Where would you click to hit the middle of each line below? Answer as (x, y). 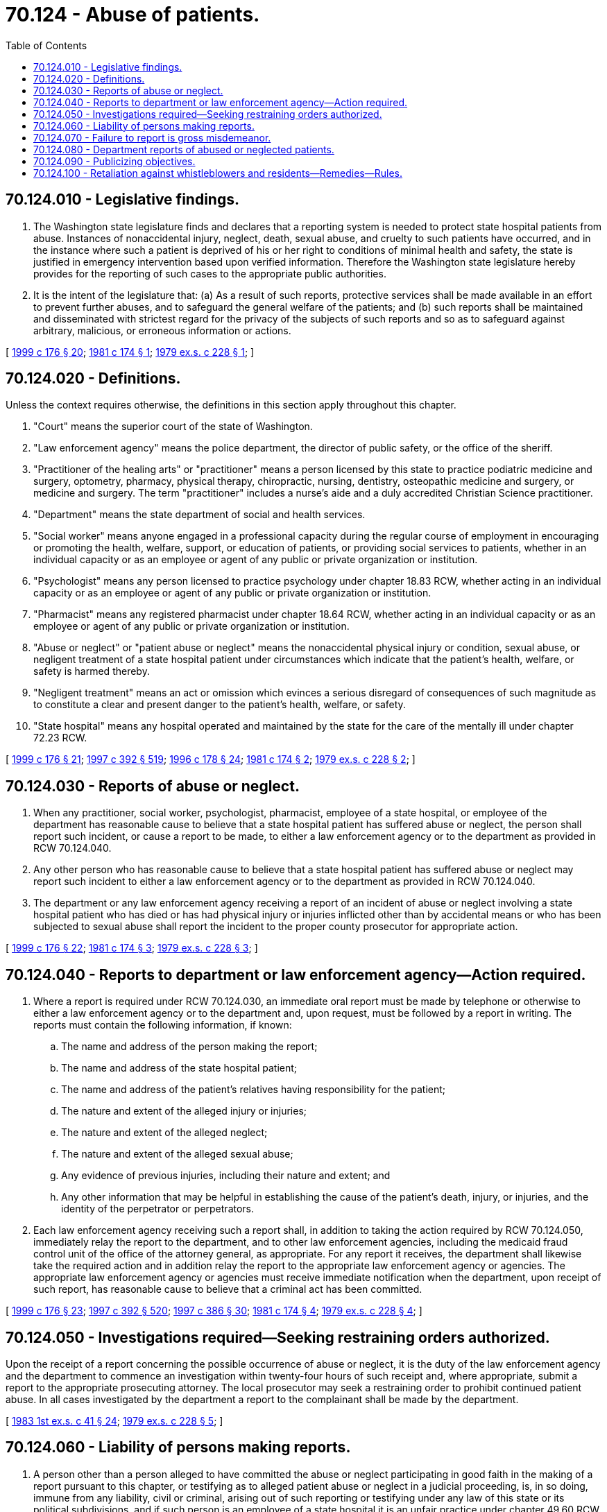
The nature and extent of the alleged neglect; (164, 1133)
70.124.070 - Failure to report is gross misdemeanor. (152, 137)
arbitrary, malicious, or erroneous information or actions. (162, 330)
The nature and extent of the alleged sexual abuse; (177, 1154)
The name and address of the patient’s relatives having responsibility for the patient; (254, 1090)
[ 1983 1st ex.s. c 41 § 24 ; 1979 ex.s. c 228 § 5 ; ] (114, 1420)
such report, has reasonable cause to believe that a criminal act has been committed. (228, 1289)
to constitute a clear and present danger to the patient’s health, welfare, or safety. (220, 705)
